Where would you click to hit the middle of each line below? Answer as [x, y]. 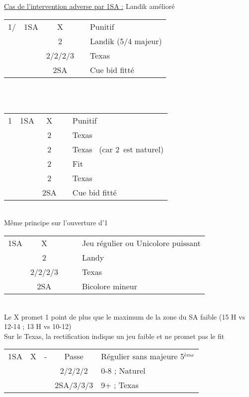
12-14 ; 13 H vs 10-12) [38, 326]
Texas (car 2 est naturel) [118, 149]
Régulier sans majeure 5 [143, 356]
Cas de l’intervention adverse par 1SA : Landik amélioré [89, 6]
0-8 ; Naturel [123, 371]
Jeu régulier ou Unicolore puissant [141, 243]
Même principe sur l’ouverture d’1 [56, 223]
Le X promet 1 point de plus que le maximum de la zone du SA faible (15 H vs [124, 316]
